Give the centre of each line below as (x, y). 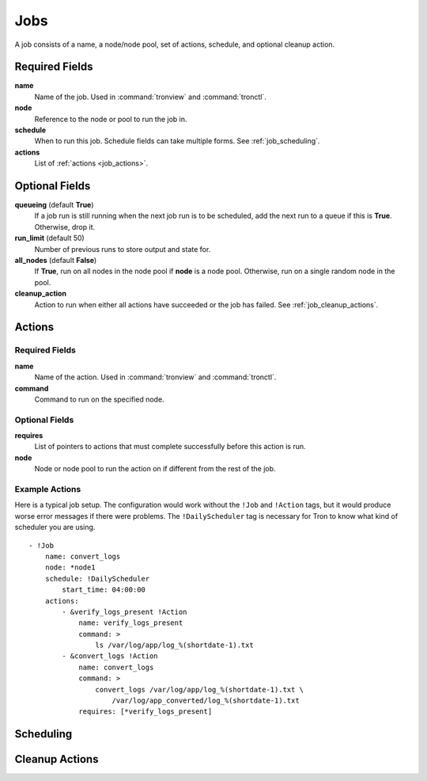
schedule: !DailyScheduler (97, 579)
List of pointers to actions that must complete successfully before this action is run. (170, 447)
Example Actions (48, 490)
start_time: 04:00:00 (104, 590)
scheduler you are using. (55, 528)
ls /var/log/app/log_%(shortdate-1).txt (175, 645)
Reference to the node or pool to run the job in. (111, 119)
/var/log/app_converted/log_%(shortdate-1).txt (206, 701)
